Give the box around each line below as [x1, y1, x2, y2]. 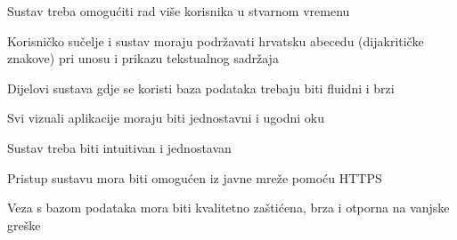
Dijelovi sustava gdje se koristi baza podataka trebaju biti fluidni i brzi [7, 78, 395, 97]
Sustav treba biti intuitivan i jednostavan [7, 138, 232, 156]
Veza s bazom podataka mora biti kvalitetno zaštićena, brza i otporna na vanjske [7, 198, 450, 217]
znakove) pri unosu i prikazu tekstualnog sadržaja [7, 49, 279, 68]
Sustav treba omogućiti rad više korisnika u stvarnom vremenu [7, 2, 350, 20]
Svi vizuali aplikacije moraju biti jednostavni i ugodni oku [7, 108, 325, 127]
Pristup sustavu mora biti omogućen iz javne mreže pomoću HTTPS [7, 168, 382, 187]
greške [7, 215, 41, 234]
